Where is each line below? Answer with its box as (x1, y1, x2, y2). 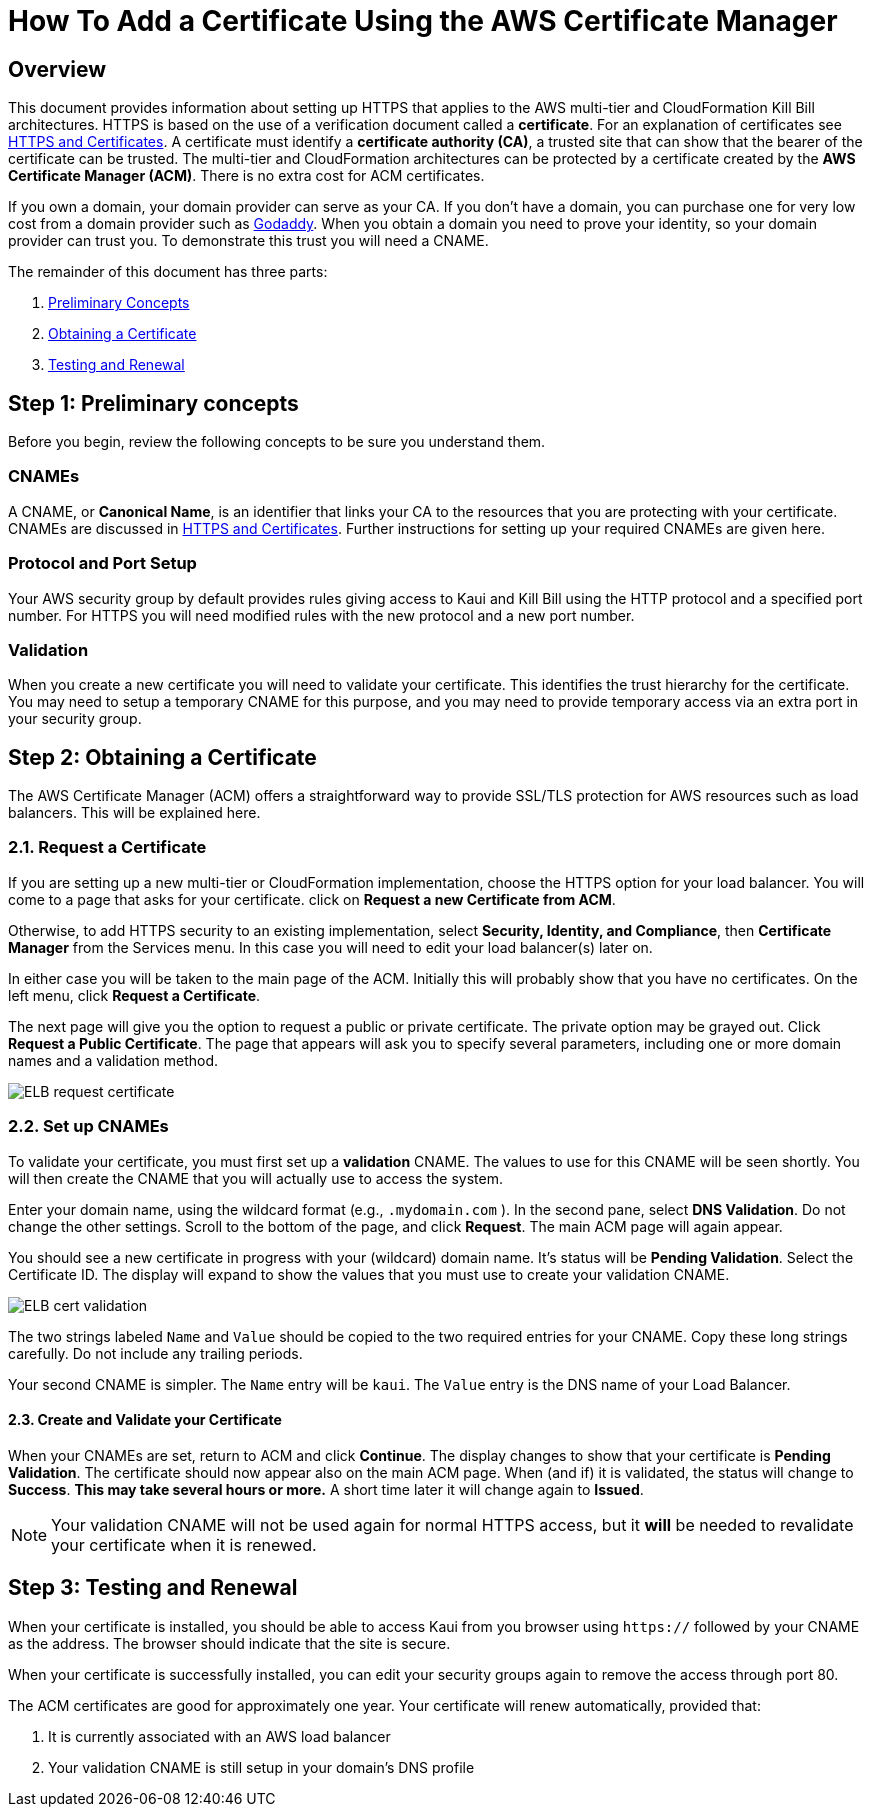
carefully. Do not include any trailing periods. (8, 1344, 303, 1362)
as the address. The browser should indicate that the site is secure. (8, 1634, 451, 1652)
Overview (8, 56, 107, 82)
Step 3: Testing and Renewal (8, 1575, 298, 1601)
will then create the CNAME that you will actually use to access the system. (8, 1169, 503, 1187)
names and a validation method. (8, 1051, 219, 1069)
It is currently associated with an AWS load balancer (48, 1727, 391, 1745)
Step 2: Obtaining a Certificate (8, 744, 317, 770)
